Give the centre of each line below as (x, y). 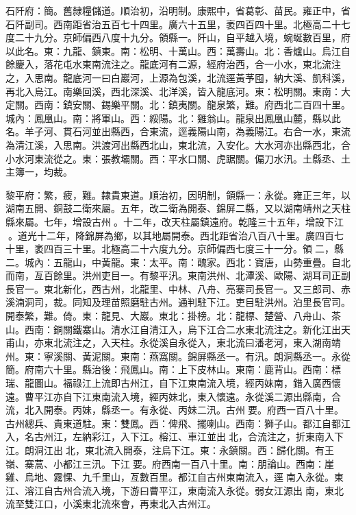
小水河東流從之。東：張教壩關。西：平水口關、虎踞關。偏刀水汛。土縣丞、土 (178, 158)
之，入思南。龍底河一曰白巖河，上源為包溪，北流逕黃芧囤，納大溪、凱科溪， (178, 77)
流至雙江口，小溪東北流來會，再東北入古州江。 (111, 504)
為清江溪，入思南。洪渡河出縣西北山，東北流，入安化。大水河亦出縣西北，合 (178, 144)
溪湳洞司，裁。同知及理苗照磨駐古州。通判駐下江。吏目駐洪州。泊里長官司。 (178, 302)
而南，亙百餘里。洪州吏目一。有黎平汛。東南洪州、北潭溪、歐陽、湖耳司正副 (178, 275)
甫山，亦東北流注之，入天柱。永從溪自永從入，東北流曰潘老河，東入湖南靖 (173, 343)
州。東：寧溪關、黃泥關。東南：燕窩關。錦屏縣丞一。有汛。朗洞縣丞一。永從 (178, 356)
